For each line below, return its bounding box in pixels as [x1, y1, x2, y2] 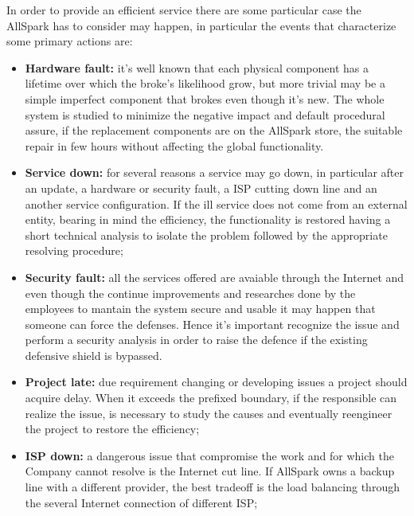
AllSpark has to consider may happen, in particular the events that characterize [6, 17, 396, 33]
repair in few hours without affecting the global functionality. [25, 137, 324, 154]
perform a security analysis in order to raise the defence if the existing [25, 331, 368, 348]
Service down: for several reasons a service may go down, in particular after [25, 164, 404, 181]
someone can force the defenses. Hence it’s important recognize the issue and [25, 315, 400, 332]
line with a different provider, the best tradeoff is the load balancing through [25, 479, 400, 495]
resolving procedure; [25, 242, 123, 259]
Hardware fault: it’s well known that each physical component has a [25, 59, 369, 76]
